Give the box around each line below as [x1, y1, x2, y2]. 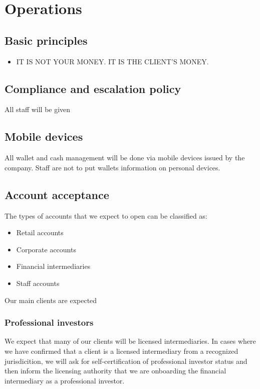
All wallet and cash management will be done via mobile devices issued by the [5, 152, 245, 163]
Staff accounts [16, 277, 60, 288]
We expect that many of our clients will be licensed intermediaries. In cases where [5, 336, 256, 346]
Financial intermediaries [16, 261, 91, 271]
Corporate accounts [16, 244, 76, 254]
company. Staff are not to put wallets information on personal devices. [5, 162, 220, 172]
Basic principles [5, 32, 88, 48]
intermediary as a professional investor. [5, 375, 125, 385]
